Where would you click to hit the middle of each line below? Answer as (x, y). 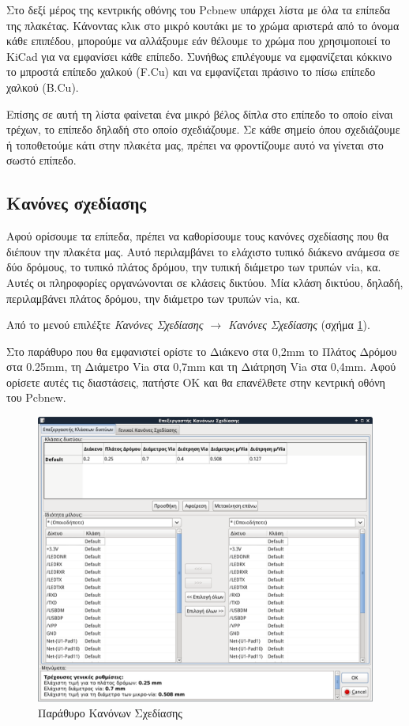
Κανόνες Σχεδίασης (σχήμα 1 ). (299, 325)
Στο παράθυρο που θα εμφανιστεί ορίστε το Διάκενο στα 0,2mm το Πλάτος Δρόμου (202, 351)
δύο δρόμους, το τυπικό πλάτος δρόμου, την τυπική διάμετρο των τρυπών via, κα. (194, 267)
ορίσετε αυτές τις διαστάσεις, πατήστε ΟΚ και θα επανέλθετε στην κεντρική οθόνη (196, 382)
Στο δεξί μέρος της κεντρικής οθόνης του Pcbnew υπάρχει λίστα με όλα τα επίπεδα (199, 9)
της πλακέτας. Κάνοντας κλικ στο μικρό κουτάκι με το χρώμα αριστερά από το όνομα (203, 25)
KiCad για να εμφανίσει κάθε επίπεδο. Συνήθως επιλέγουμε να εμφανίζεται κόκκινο (199, 56)
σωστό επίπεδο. (41, 160)
